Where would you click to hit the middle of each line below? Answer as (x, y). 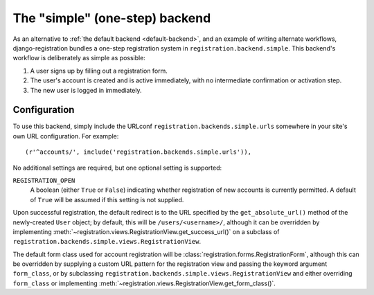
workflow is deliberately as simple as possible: (79, 58)
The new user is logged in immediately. (86, 90)
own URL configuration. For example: (66, 136)
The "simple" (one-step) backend (112, 18)
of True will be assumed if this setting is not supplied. (107, 199)
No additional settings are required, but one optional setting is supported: (117, 168)
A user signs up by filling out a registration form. (99, 71)
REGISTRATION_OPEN (44, 180)
